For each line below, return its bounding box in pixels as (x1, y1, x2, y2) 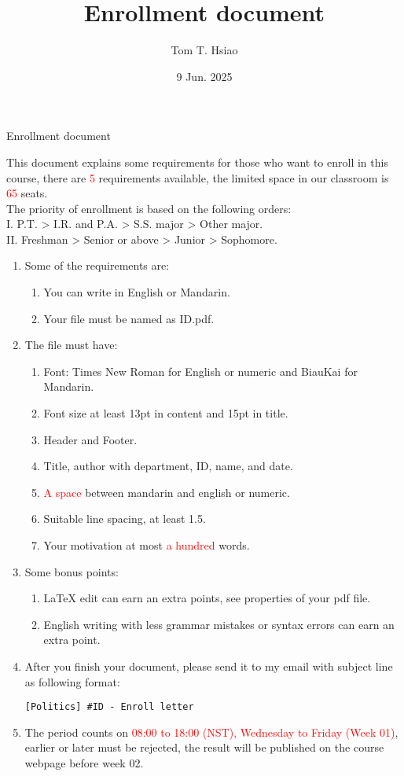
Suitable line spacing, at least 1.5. (43, 510, 206, 527)
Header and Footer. (43, 431, 138, 447)
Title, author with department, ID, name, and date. (43, 458, 293, 474)
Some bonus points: (24, 563, 119, 579)
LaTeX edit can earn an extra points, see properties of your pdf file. (43, 590, 371, 606)
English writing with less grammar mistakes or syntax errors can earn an (43, 616, 395, 632)
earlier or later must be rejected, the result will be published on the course (24, 739, 384, 756)
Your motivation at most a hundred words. (43, 537, 250, 553)
